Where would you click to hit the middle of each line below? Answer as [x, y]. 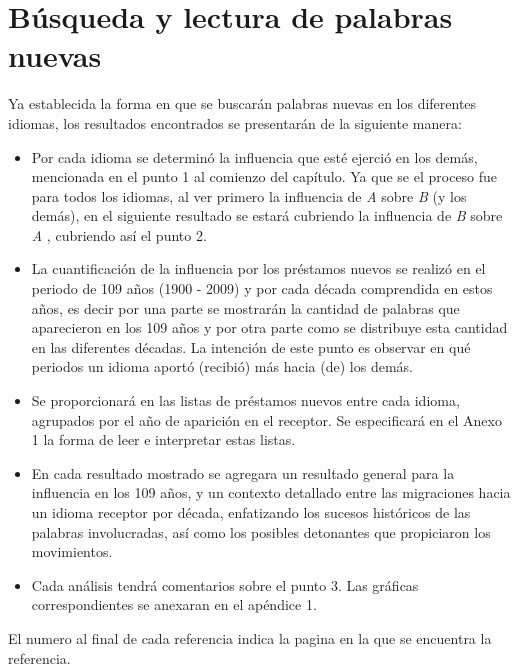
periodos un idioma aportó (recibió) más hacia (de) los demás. [222, 366]
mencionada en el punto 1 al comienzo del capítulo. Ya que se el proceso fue [264, 176]
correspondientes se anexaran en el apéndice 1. [174, 604]
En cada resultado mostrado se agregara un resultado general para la [243, 472]
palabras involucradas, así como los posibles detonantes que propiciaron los [261, 531]
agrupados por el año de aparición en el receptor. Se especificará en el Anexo [266, 419]
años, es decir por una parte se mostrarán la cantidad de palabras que [245, 307]
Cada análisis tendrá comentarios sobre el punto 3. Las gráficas [225, 584]
